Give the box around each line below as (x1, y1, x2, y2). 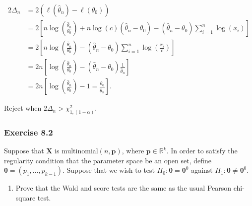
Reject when (4, 103, 42, 113)
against (191, 165, 213, 175)
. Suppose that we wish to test (62, 165, 155, 175)
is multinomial (55, 145, 98, 156)
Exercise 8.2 (4, 126, 53, 138)
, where (122, 145, 144, 156)
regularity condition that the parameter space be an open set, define (4, 155, 211, 165)
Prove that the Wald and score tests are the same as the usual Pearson (15, 183, 232, 193)
